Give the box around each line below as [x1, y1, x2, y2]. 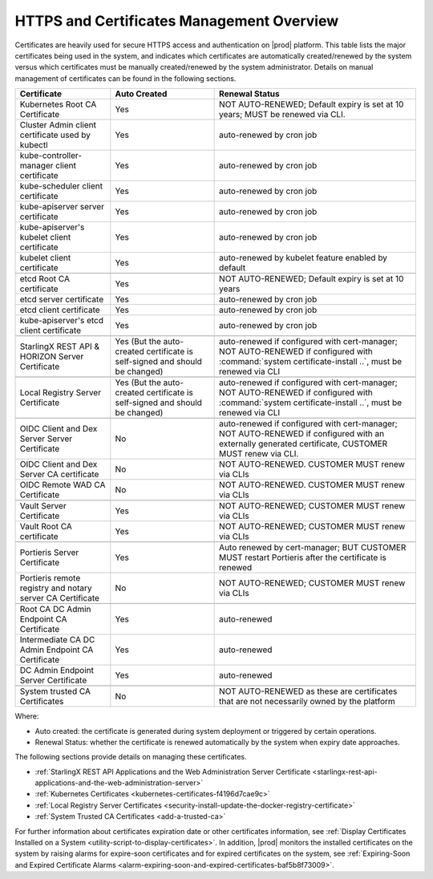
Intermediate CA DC [19, 634, 95, 646]
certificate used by [19, 129, 91, 140]
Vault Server [19, 500, 67, 512]
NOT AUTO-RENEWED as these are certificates [219, 686, 398, 697]
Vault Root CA [19, 521, 72, 533]
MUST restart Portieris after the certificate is [219, 552, 386, 563]
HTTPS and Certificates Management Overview [14, 12, 339, 30]
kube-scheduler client [19, 180, 103, 192]
